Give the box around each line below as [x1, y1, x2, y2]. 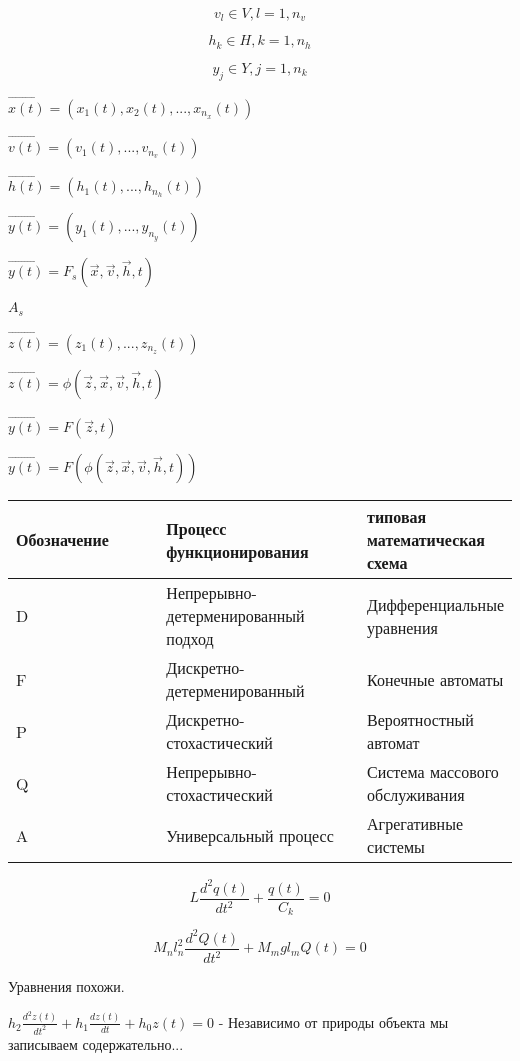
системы [367, 835, 425, 859]
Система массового [367, 760, 499, 784]
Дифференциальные [367, 592, 504, 616]
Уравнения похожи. [8, 976, 125, 997]
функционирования [166, 539, 309, 563]
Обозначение [16, 528, 109, 552]
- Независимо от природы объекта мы [218, 1011, 449, 1032]
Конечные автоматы [367, 667, 504, 691]
